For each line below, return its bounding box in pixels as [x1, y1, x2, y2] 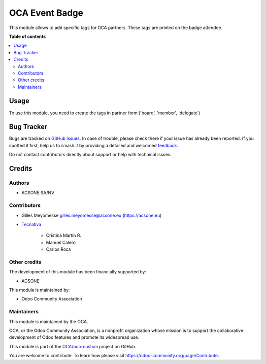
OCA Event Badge [9, 7, 84, 18]
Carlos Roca [46, 246, 71, 252]
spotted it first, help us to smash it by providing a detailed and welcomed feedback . [9, 142, 178, 148]
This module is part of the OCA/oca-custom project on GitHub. [9, 343, 136, 349]
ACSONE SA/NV [21, 190, 55, 196]
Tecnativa [21, 221, 41, 227]
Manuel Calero [46, 239, 76, 245]
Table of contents [9, 33, 46, 39]
